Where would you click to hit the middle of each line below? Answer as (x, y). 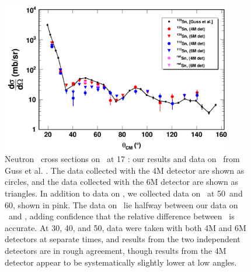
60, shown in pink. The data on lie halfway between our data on (121, 204)
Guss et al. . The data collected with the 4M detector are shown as (125, 170)
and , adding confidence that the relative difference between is (121, 216)
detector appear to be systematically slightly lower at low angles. (121, 262)
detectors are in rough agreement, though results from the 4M (116, 251)
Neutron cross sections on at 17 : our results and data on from (122, 159)
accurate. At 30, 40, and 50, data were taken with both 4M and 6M (125, 227)
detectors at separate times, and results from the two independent (123, 239)
